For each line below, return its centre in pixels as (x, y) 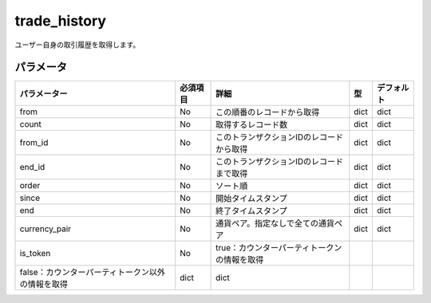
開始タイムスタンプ (251, 199)
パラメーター (43, 94)
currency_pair (45, 229)
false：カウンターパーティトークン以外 (92, 273)
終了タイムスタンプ (251, 211)
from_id (34, 143)
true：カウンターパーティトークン (279, 248)
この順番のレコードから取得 (268, 112)
